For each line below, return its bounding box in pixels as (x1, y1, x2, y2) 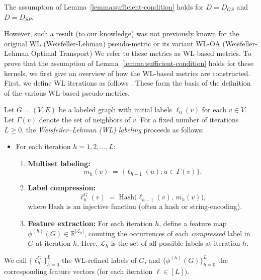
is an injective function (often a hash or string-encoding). (66, 201, 242, 212)
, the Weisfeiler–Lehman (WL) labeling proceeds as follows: (22, 124, 204, 134)
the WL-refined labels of (62, 254, 137, 265)
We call (4, 254, 27, 265)
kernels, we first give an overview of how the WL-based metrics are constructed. (4, 67, 250, 78)
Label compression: (28, 182, 96, 193)
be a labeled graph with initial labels (58, 104, 172, 115)
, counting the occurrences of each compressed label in (84, 228, 250, 238)
